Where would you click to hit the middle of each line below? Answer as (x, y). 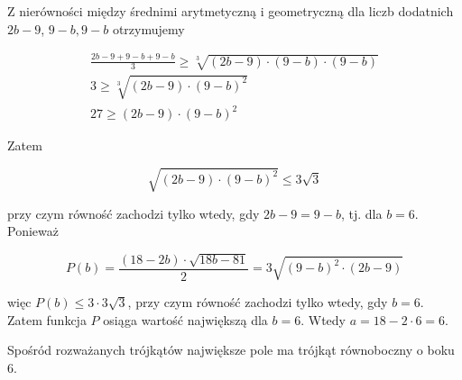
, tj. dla (361, 213)
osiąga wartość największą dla (185, 319)
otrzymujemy (148, 28)
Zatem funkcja (47, 319)
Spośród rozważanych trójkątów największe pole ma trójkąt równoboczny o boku (231, 350)
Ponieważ (33, 231)
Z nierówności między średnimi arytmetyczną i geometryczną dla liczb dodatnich (231, 11)
